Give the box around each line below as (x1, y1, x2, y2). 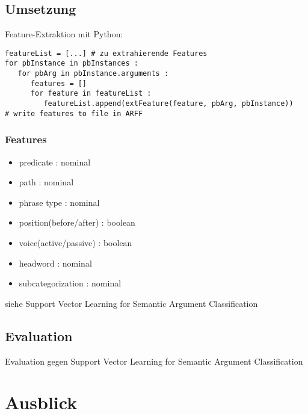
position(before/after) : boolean (19, 216, 135, 229)
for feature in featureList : (30, 89, 152, 98)
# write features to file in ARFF (5, 109, 143, 118)
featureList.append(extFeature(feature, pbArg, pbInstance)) (43, 99, 294, 108)
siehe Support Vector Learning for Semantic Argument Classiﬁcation (5, 297, 258, 309)
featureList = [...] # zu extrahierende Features (5, 49, 208, 58)
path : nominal (19, 176, 74, 188)
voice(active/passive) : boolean (19, 236, 132, 249)
